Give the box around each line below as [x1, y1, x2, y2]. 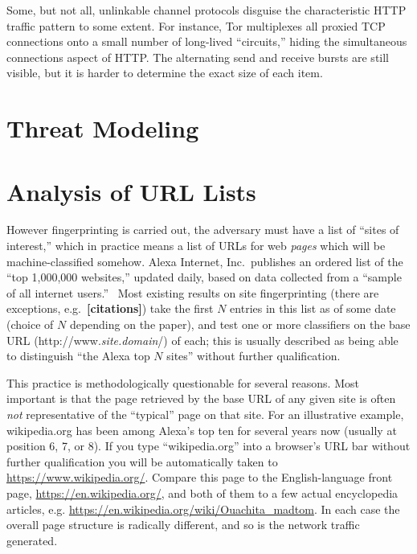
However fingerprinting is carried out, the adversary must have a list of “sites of [6, 221, 399, 238]
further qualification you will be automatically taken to [6, 453, 278, 470]
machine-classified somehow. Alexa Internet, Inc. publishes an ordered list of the [6, 252, 403, 269]
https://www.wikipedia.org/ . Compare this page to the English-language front [6, 469, 393, 486]
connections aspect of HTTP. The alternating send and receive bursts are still [6, 48, 390, 65]
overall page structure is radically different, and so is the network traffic [6, 516, 360, 533]
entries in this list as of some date [230, 300, 396, 317]
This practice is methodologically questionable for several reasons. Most [6, 374, 359, 391]
